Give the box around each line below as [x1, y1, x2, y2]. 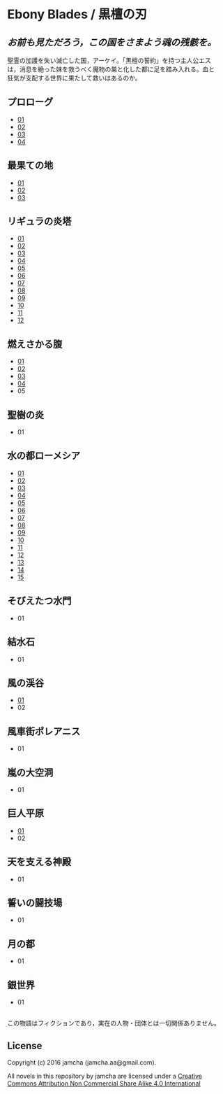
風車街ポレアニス [7, 725, 81, 737]
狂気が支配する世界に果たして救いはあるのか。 [7, 74, 141, 82]
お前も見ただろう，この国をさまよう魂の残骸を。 [7, 36, 217, 48]
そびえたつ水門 [7, 595, 72, 607]
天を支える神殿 [7, 856, 72, 868]
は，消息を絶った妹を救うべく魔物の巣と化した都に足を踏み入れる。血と [7, 65, 215, 73]
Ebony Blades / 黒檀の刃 [7, 6, 148, 22]
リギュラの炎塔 [7, 215, 72, 227]
